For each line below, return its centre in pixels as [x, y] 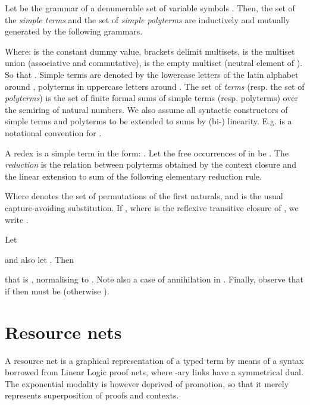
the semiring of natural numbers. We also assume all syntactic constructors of [146, 109]
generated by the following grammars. [74, 31]
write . [17, 219]
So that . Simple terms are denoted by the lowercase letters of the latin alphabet [152, 74]
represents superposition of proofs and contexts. [92, 395]
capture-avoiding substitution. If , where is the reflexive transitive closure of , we [152, 207]
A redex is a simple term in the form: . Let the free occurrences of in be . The [147, 153]
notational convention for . [53, 132]
